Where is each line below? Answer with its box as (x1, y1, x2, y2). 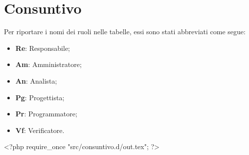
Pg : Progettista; (15, 92, 65, 102)
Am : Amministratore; (15, 59, 82, 69)
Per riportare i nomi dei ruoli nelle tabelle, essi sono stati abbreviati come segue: (4, 26, 246, 37)
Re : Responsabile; (15, 43, 70, 53)
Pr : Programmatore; (15, 109, 77, 119)
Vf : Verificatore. (15, 125, 65, 135)
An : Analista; (15, 75, 57, 86)
